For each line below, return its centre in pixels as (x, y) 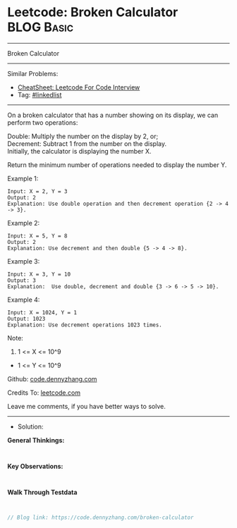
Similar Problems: (33, 73)
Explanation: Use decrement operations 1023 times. (85, 325)
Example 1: (23, 178)
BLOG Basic (41, 27)
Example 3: (24, 261)
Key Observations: (35, 466)
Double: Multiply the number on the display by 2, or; (83, 136)
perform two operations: (43, 122)
